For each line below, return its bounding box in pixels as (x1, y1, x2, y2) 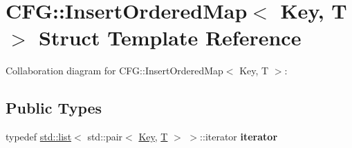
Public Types (6, 97, 102, 118)
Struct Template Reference (39, 23, 302, 52)
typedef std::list (6, 129, 72, 144)
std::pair (87, 129, 123, 144)
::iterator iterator (200, 129, 278, 144)
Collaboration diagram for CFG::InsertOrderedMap (6, 63, 223, 78)
